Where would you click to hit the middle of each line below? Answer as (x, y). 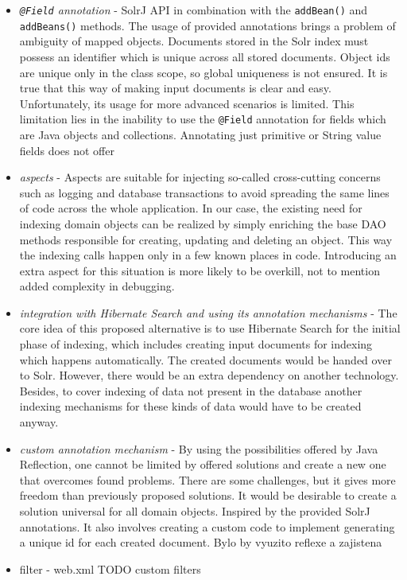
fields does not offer (67, 150)
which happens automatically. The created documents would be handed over (205, 359)
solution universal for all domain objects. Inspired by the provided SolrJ (195, 511)
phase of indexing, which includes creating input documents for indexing (196, 344)
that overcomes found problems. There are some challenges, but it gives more (207, 479)
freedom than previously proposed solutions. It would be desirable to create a (208, 495)
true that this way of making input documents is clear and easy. (175, 88)
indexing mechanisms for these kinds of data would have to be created (190, 406)
